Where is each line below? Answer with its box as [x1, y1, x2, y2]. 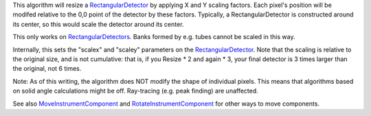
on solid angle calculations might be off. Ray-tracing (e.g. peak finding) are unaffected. [12, 86, 259, 95]
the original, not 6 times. [12, 65, 82, 73]
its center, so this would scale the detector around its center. [12, 20, 184, 28]
